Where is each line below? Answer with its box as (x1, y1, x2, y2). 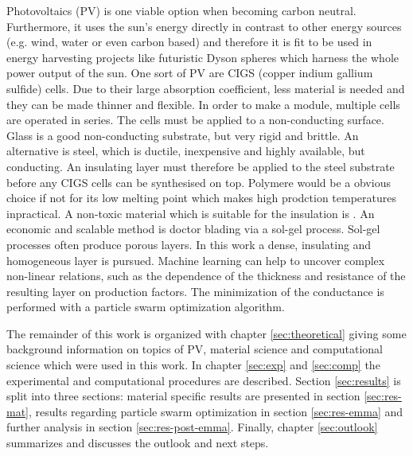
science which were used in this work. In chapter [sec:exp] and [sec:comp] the (6, 357, 380, 373)
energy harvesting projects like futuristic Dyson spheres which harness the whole (6, 49, 399, 65)
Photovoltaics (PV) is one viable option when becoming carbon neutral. (6, 2, 357, 18)
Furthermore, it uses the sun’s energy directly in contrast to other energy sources (6, 18, 402, 34)
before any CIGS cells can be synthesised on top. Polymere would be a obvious (6, 173, 391, 190)
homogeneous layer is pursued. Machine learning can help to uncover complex (6, 251, 385, 268)
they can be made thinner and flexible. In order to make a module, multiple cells (6, 95, 400, 112)
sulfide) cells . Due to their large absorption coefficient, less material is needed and (6, 80, 405, 96)
